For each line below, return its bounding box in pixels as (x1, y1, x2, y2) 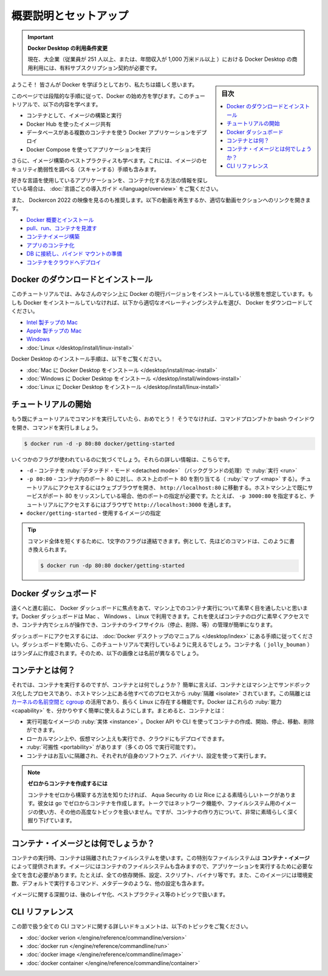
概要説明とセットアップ (11, 9, 129, 22)
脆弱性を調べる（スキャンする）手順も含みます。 (37, 165, 160, 173)
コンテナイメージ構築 (26, 233, 80, 240)
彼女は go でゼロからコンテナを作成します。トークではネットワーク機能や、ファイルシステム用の (37, 800, 281, 807)
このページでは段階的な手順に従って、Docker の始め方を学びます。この (11, 92, 190, 100)
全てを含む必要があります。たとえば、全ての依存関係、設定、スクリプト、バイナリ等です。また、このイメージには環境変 (11, 871, 313, 878)
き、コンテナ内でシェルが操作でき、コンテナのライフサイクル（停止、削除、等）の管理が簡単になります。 (11, 621, 276, 628)
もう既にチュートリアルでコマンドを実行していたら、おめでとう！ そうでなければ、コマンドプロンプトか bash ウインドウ (11, 415, 315, 422)
